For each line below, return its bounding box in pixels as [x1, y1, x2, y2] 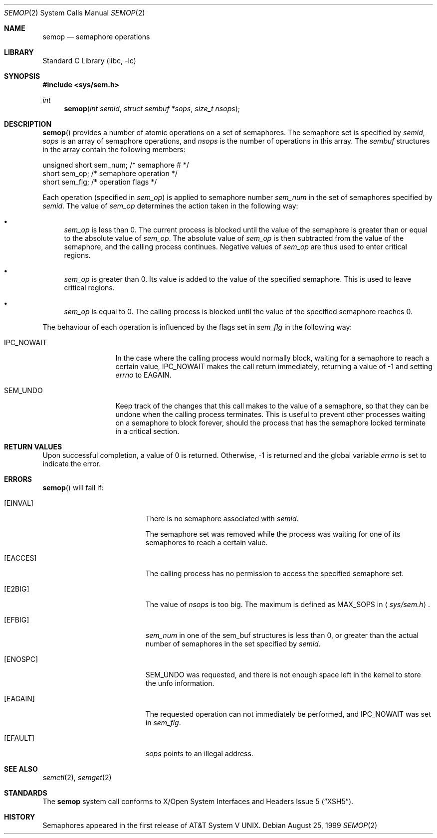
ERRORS [4, 475, 32, 483]
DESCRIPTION [4, 120, 52, 128]
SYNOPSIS [4, 72, 40, 80]
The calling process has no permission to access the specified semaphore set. [145, 569, 404, 578]
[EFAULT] [4, 734, 35, 742]
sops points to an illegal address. [145, 749, 253, 758]
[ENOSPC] [4, 655, 38, 663]
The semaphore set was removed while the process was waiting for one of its [145, 530, 401, 538]
